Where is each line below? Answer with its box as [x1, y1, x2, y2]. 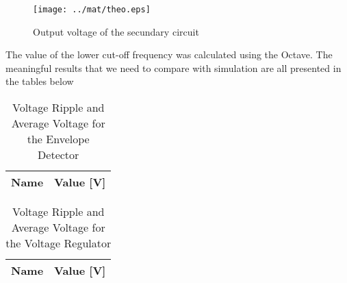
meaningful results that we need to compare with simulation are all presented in [5, 60, 342, 75]
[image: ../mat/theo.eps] [33, 5, 151, 14]
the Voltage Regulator [5, 235, 112, 251]
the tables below [5, 74, 74, 88]
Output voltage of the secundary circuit [33, 24, 199, 38]
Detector [38, 147, 79, 163]
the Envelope [27, 131, 90, 147]
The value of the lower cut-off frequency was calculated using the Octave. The [5, 47, 333, 62]
